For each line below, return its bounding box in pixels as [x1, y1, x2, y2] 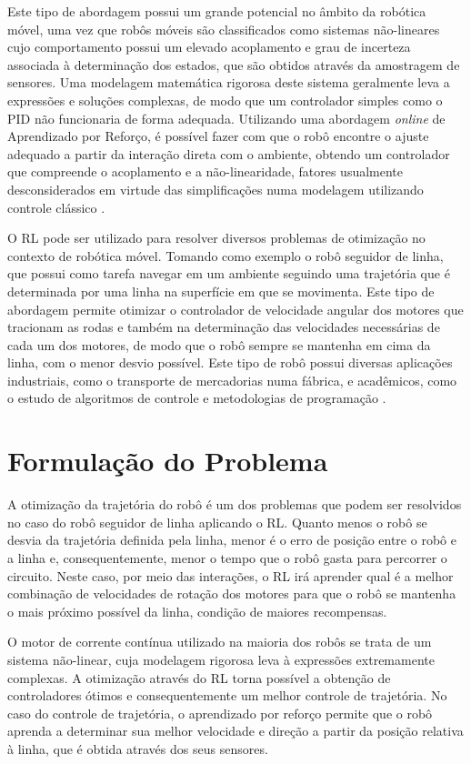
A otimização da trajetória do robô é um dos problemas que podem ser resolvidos [7, 495, 462, 514]
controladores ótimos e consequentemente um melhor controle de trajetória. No [7, 686, 447, 705]
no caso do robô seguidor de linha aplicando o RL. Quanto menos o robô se [7, 512, 427, 531]
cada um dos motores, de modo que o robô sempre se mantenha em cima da [7, 335, 431, 354]
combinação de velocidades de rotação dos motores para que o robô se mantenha [7, 584, 456, 603]
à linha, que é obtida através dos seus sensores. [7, 739, 268, 758]
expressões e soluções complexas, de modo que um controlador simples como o [7, 90, 443, 109]
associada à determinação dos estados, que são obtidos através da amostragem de [7, 55, 460, 74]
